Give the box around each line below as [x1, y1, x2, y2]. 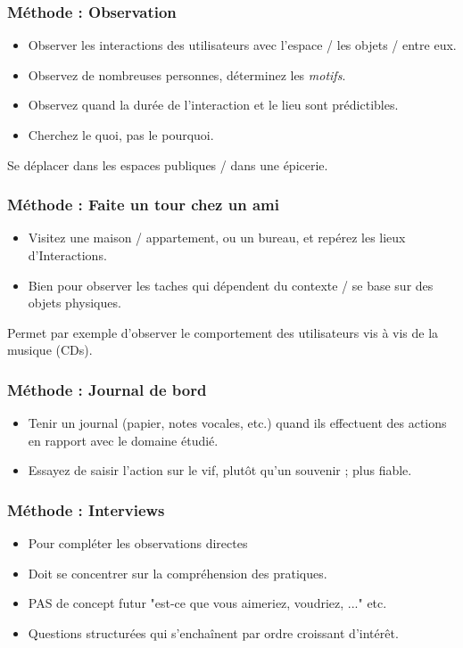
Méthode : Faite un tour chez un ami [7, 193, 279, 216]
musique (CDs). [7, 340, 93, 359]
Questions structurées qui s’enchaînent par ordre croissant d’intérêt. [28, 623, 399, 642]
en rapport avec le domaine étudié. [28, 431, 219, 449]
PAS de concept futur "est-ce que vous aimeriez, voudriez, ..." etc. [28, 594, 387, 612]
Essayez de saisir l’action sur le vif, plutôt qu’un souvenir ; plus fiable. [28, 461, 412, 480]
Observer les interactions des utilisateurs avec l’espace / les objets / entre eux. [28, 36, 457, 54]
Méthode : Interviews [7, 498, 165, 521]
